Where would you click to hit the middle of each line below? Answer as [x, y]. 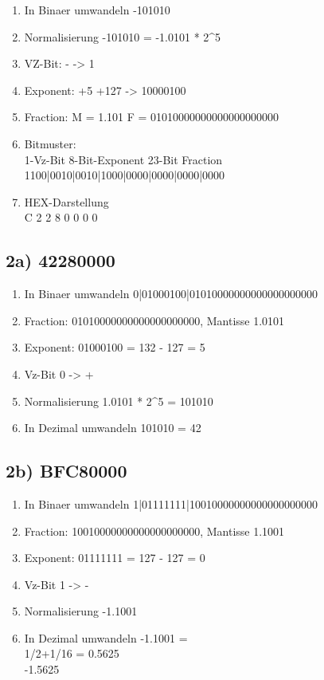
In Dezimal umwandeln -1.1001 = [106, 637]
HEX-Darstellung [66, 201]
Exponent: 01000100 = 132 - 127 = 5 [115, 347]
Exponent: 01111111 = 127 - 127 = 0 [115, 558]
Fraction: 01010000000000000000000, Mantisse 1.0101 [154, 320]
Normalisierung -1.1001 [81, 611]
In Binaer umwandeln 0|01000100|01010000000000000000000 [171, 294]
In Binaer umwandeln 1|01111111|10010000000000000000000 [171, 503]
